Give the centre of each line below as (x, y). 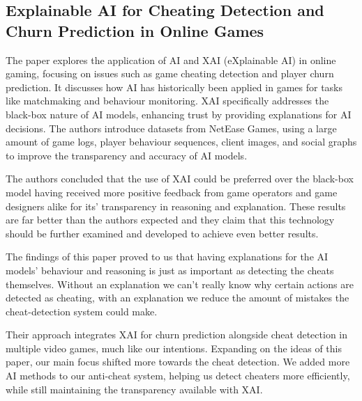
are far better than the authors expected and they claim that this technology (170, 220)
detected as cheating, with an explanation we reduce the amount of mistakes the (178, 298)
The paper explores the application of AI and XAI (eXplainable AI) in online (171, 60)
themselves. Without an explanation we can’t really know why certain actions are (180, 284)
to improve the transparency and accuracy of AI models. (127, 155)
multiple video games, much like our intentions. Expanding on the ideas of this (174, 348)
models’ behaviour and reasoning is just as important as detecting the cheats (170, 270)
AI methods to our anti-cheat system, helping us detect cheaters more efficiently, (178, 376)
